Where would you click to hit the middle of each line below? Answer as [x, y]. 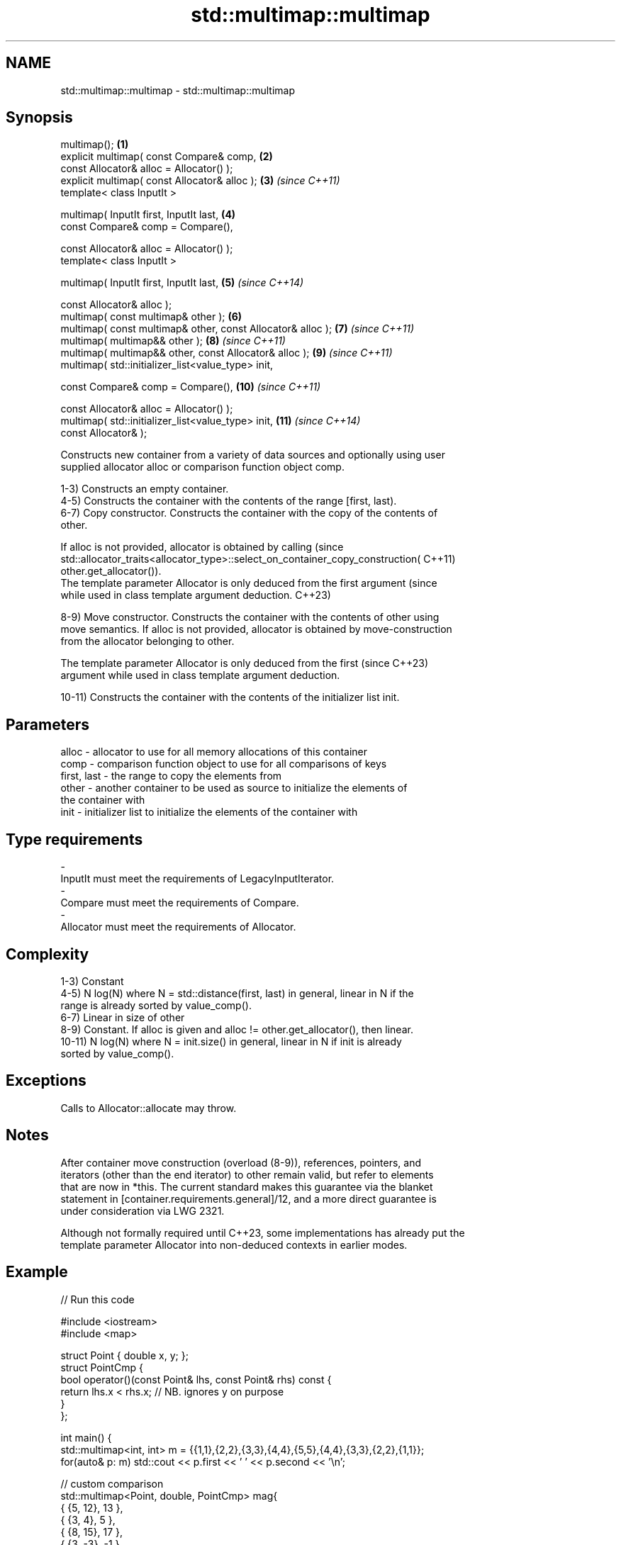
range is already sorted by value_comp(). [156, 1005]
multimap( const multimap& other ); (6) [151, 317]
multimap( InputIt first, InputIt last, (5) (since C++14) [182, 283]
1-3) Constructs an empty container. [145, 489]
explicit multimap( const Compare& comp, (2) [167, 157]
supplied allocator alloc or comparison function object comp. [202, 467]
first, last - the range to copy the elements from [171, 776]
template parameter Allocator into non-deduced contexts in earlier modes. [234, 1245]
